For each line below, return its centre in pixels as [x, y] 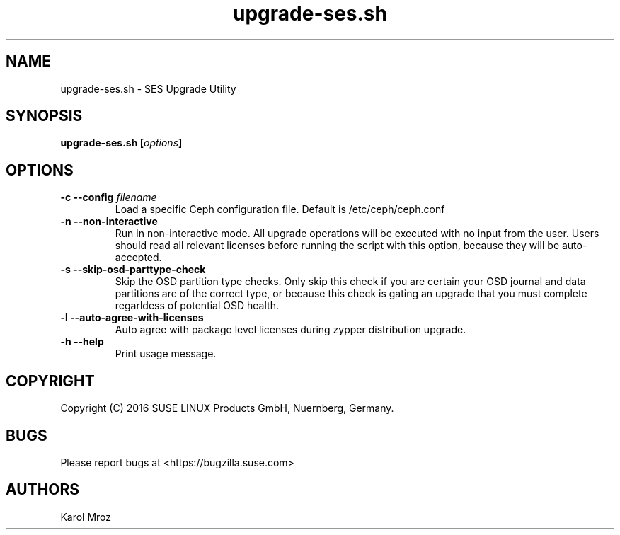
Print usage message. [166, 354]
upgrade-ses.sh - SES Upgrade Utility [148, 88]
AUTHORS [43, 490]
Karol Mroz [86, 517]
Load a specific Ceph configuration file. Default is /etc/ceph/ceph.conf [280, 209]
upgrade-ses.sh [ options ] [121, 143]
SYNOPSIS [44, 116]
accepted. [138, 258]
